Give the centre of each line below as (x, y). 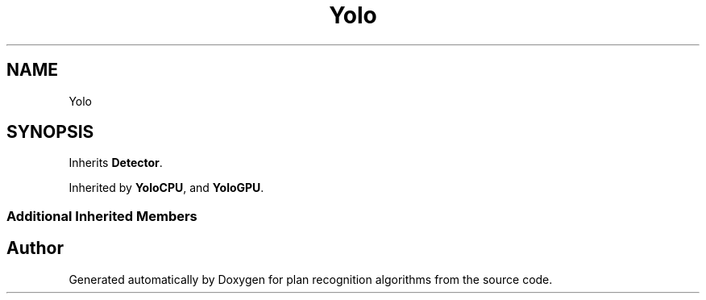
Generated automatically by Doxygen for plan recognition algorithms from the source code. (311, 279)
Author (35, 248)
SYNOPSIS (50, 132)
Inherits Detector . (116, 163)
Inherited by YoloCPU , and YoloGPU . (166, 188)
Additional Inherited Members (102, 216)
